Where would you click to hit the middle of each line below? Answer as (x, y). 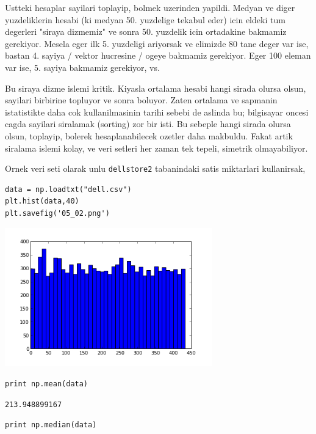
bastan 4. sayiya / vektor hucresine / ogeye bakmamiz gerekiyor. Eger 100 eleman (158, 55)
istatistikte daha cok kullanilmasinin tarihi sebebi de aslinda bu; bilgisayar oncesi (157, 112)
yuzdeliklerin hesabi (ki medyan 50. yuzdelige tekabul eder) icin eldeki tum (145, 19)
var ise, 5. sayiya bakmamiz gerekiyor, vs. (82, 67)
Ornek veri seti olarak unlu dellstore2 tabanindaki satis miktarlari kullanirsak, (155, 168)
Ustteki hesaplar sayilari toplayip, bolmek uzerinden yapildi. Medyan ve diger (150, 7)
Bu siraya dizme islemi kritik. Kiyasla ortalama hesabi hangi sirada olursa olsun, (156, 88)
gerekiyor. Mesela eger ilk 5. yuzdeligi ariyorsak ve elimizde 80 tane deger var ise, (157, 43)
